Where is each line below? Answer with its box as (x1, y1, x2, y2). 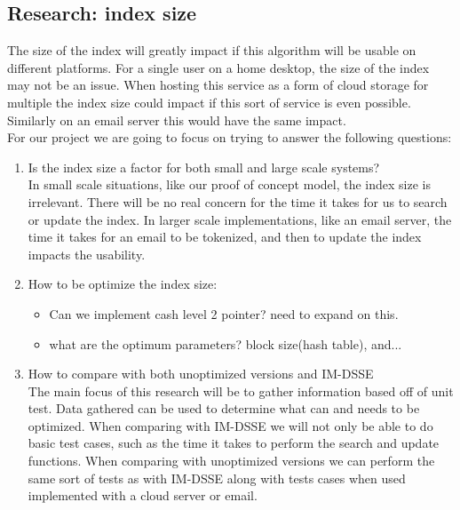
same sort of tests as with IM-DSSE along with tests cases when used (28, 468, 406, 487)
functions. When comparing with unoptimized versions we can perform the (28, 451, 435, 470)
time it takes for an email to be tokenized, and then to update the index (28, 227, 422, 246)
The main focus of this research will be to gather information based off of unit (28, 381, 454, 400)
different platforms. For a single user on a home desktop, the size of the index (7, 58, 430, 76)
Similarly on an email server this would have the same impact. (7, 110, 346, 129)
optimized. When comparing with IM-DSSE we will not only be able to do (28, 416, 433, 434)
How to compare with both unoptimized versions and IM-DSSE (28, 364, 374, 383)
